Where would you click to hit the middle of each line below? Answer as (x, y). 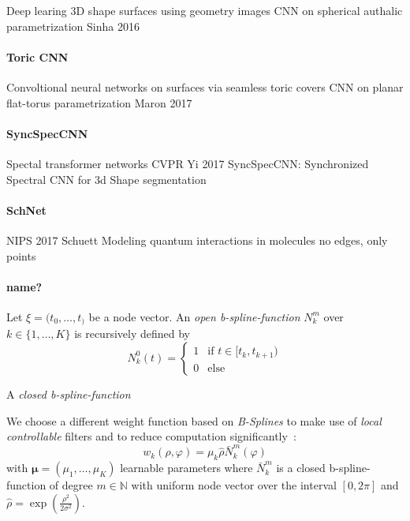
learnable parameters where (186, 468)
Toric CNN (37, 56)
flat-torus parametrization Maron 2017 (99, 102)
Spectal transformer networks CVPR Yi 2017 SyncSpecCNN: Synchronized (188, 163)
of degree (71, 485)
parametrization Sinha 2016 (73, 26)
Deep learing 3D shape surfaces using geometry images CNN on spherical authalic (205, 10)
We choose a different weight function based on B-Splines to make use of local (194, 420)
